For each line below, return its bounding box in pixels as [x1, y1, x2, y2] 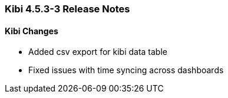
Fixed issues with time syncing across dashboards [28, 65, 224, 76]
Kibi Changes [5, 25, 58, 36]
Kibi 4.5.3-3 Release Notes [5, 3, 130, 15]
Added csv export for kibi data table [28, 47, 167, 57]
